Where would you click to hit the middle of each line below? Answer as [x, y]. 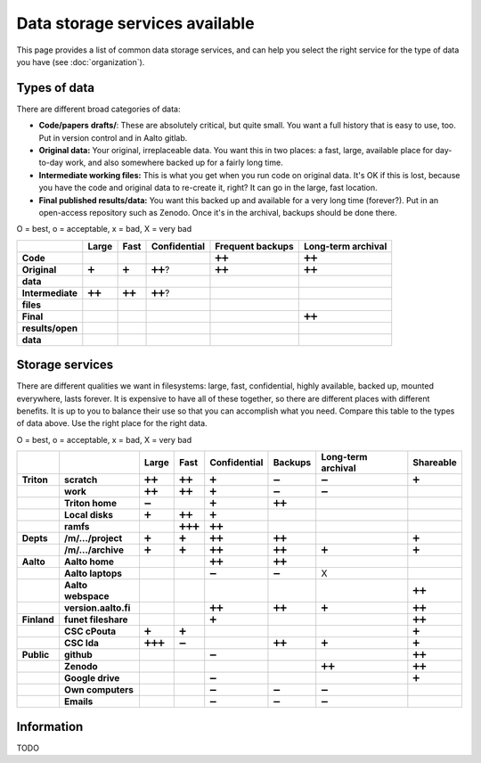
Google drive [92, 678]
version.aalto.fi [97, 608]
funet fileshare [96, 619]
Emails [78, 701]
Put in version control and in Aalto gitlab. [113, 137]
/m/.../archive [94, 550]
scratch [81, 480]
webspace [86, 596]
